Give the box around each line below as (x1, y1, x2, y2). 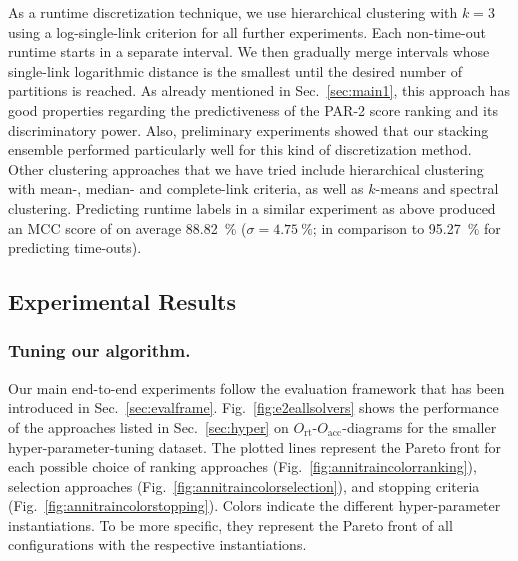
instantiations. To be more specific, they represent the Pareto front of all (8, 514, 453, 535)
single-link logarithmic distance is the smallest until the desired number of (8, 60, 463, 81)
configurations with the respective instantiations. (8, 534, 307, 555)
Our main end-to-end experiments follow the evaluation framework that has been (8, 377, 505, 398)
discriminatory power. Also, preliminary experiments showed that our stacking (8, 119, 489, 140)
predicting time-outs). (8, 237, 142, 258)
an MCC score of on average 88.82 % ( (8, 217, 247, 238)
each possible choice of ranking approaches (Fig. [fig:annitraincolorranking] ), (8, 456, 477, 477)
